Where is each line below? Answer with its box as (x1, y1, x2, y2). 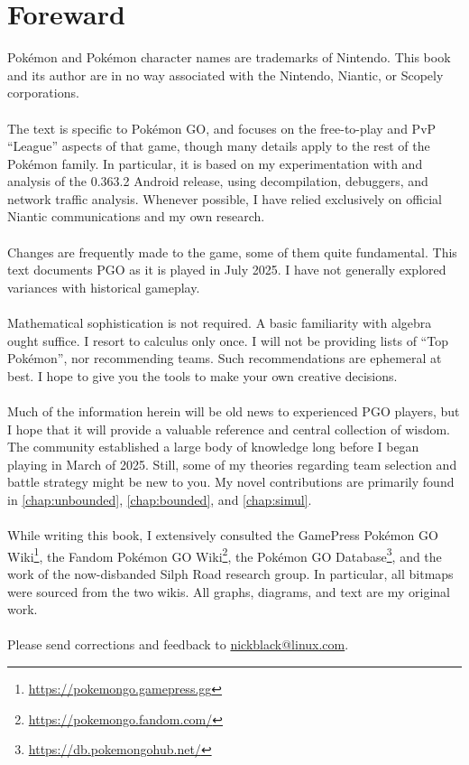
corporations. (7, 83, 79, 102)
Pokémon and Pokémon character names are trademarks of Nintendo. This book (7, 48, 451, 67)
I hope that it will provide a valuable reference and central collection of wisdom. (7, 419, 451, 438)
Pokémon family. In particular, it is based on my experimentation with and (7, 154, 423, 173)
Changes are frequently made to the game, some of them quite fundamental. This (7, 242, 457, 261)
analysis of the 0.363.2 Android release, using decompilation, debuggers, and (7, 172, 428, 191)
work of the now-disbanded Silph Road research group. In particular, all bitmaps (7, 564, 454, 583)
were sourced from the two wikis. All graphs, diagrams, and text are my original (7, 582, 450, 601)
